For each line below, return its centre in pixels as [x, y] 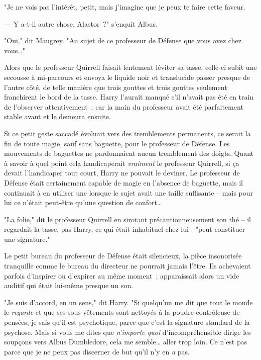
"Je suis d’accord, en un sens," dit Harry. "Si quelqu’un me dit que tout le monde [128, 302]
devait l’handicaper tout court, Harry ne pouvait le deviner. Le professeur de [122, 173]
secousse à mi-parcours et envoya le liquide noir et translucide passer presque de [127, 77]
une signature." [27, 239]
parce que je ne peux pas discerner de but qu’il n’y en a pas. [97, 351]
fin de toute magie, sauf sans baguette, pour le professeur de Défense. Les [117, 143]
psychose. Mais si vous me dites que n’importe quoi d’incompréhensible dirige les [127, 332]
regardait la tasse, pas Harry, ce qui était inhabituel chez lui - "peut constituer [125, 229]
